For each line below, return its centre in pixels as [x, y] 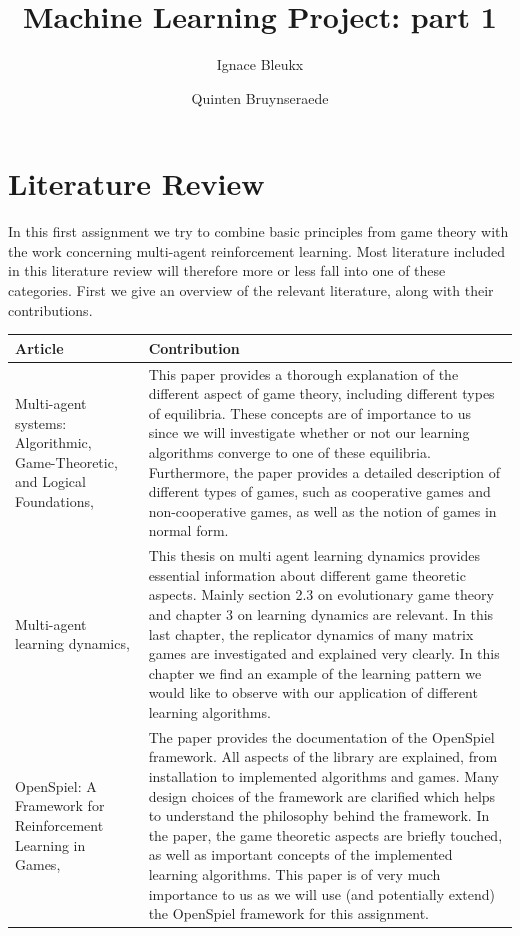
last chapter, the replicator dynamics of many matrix [311, 633]
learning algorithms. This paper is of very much [294, 873]
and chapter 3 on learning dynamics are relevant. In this [321, 613]
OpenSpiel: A [56, 785]
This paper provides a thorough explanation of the [303, 373]
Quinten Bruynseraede [260, 97]
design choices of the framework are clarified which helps [322, 795]
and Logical [50, 481]
